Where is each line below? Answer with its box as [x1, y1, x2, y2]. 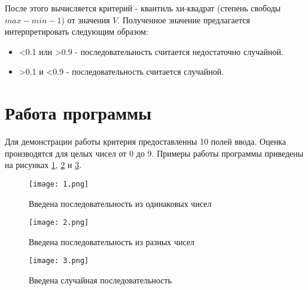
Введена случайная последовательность [29, 274, 172, 286]
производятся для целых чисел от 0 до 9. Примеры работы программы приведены [5, 146, 304, 159]
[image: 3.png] [29, 257, 89, 265]
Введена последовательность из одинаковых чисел [29, 197, 212, 209]
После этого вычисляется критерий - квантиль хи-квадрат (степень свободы [5, 2, 281, 14]
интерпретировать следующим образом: [5, 25, 148, 38]
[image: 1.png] [29, 179, 89, 188]
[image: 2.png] [29, 218, 89, 227]
